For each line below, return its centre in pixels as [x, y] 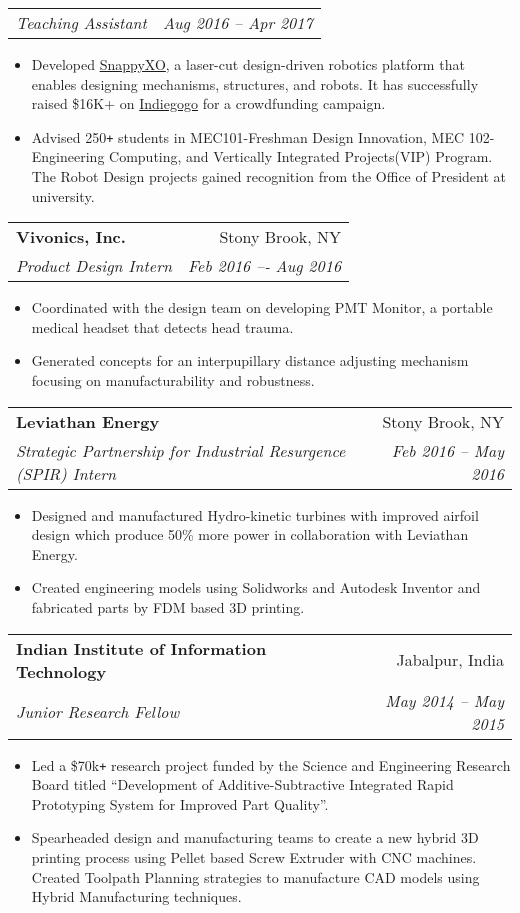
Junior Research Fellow [98, 712]
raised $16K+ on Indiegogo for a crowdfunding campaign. [208, 103]
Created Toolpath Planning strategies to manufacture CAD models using [255, 876]
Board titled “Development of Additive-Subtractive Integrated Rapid [242, 784]
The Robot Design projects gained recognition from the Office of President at [269, 176]
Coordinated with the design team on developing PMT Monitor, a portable [262, 307]
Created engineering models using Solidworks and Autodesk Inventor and [256, 587]
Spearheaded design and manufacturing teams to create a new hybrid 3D [255, 837]
